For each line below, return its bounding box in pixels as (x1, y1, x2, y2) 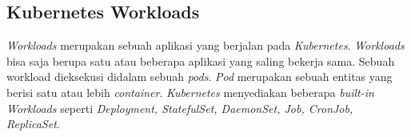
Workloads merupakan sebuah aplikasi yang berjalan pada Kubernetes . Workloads (6, 37, 405, 54)
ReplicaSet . (6, 115, 60, 132)
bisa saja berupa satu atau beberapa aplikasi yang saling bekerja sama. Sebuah (6, 52, 395, 69)
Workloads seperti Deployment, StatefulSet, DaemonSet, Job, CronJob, (6, 99, 353, 116)
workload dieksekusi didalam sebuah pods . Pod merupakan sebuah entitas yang (6, 68, 393, 85)
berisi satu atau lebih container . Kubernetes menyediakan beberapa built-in (6, 83, 374, 100)
